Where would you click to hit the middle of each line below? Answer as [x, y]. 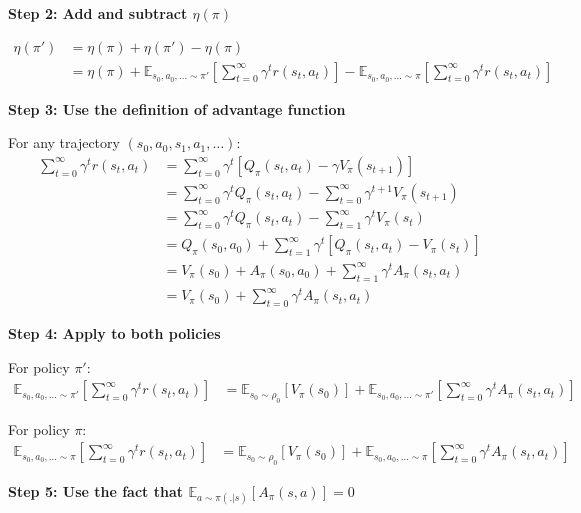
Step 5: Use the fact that [95, 490]
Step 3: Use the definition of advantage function [177, 108]
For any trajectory [64, 142]
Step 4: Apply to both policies [114, 332]
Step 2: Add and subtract [98, 13]
